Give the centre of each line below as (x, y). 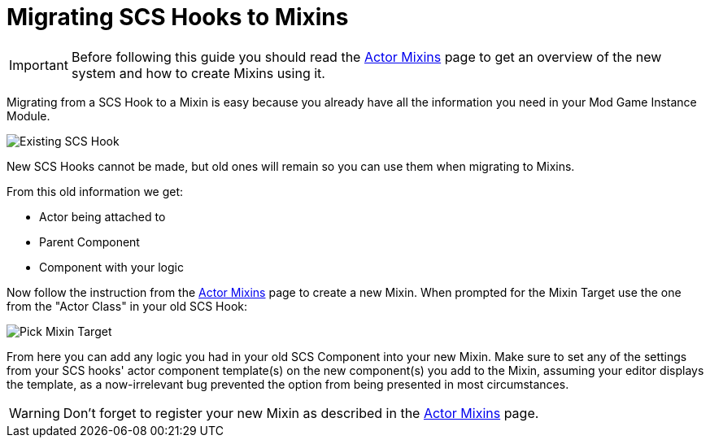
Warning (35, 413)
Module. (28, 115)
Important (39, 65)
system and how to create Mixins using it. (198, 73)
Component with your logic (111, 267)
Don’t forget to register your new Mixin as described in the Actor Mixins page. (301, 413)
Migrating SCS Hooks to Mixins (178, 17)
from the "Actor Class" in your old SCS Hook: (127, 306)
